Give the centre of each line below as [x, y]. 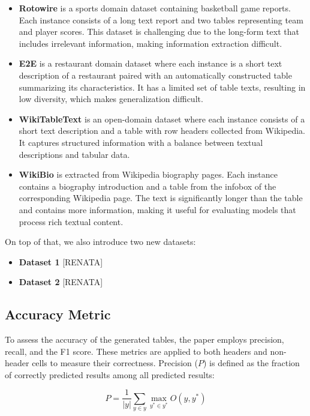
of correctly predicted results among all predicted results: [110, 374]
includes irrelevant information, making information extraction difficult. [151, 43]
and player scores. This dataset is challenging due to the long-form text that [159, 32]
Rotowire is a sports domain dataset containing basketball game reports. [155, 8]
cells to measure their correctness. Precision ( [115, 363]
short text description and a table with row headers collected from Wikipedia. [162, 131]
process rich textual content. [71, 221]
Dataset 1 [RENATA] [61, 261]
